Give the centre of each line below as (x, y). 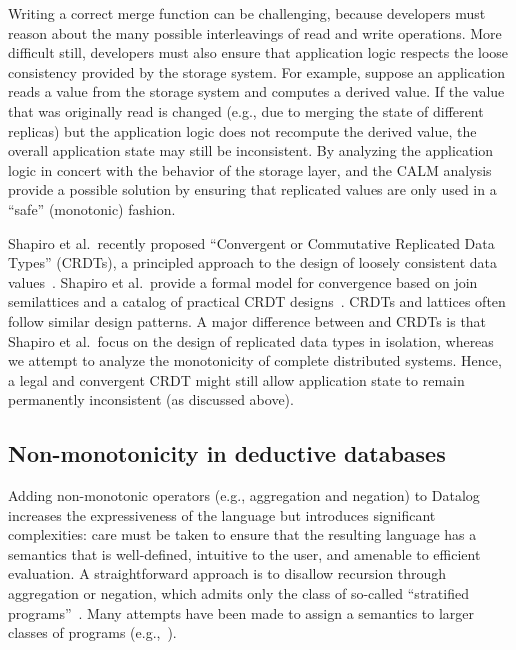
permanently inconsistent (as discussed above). (151, 399)
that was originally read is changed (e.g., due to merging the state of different (246, 110)
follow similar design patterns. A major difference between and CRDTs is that (247, 320)
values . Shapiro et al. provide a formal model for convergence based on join (243, 281)
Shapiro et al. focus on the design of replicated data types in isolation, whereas (251, 340)
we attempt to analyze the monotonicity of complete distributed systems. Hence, (255, 360)
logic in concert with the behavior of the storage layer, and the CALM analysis (250, 169)
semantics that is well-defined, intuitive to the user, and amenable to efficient (244, 553)
